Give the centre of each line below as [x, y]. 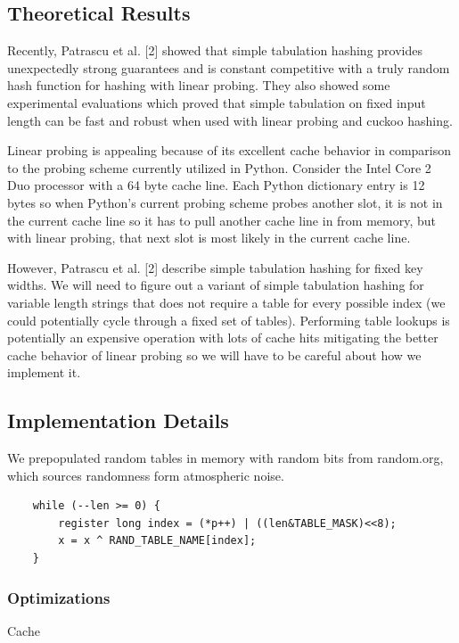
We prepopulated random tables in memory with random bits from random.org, [225, 458]
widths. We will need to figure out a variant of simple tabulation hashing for [216, 285]
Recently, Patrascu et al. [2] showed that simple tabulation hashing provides [215, 50]
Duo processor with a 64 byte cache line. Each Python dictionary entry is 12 [216, 185]
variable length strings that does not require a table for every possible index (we [226, 302]
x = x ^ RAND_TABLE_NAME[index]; [157, 541]
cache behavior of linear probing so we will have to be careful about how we [214, 354]
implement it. [44, 372]
